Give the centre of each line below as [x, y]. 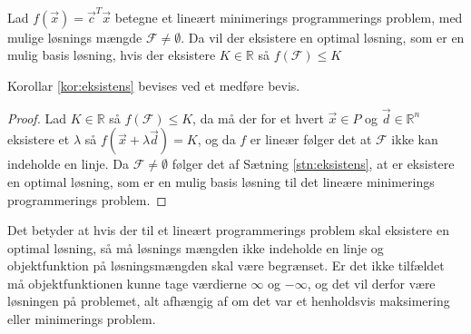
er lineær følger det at [311, 139]
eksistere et [39, 139]
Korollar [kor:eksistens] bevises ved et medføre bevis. [154, 85]
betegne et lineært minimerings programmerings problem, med [289, 17]
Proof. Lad [37, 118]
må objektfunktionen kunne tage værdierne [127, 283]
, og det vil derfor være [371, 283]
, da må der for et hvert [258, 118]
